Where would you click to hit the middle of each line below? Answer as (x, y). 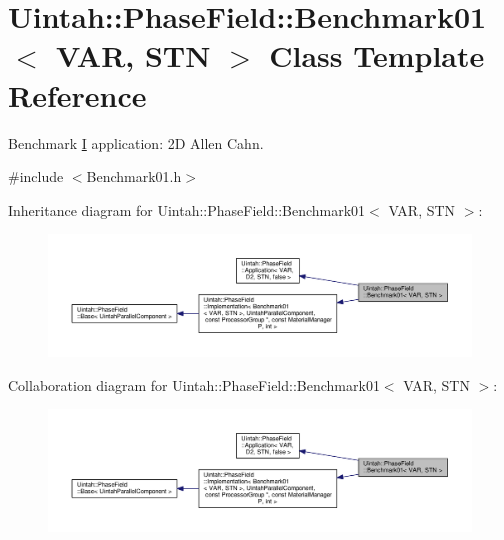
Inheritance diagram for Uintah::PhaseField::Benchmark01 (187, 209)
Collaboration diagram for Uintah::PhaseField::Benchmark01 (194, 384)
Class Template (377, 55)
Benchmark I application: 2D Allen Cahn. (136, 142)
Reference (77, 94)
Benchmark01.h (134, 176)
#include (36, 176)
